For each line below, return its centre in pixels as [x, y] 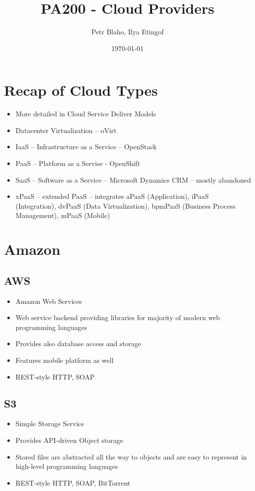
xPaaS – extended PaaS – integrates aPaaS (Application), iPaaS [112, 196]
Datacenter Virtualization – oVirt [66, 130]
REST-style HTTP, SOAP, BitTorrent [73, 482]
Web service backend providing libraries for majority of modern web [118, 317]
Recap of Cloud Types [81, 90]
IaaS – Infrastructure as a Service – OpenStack [86, 147]
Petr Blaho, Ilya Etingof [127, 32]
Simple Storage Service [50, 423]
